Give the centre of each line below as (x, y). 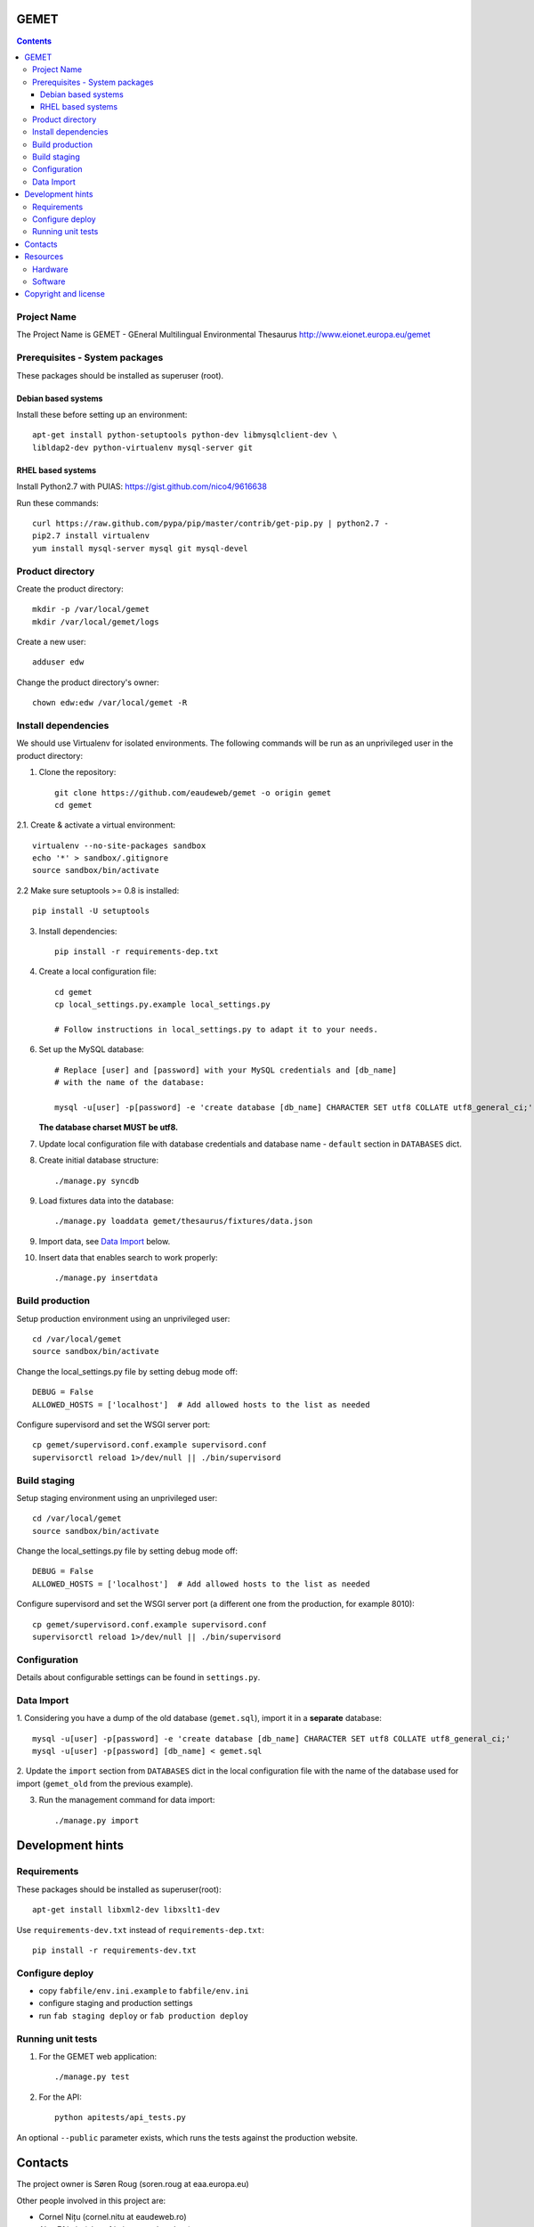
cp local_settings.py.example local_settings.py (162, 1005)
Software (49, 281)
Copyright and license (65, 294)
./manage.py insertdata (106, 1278)
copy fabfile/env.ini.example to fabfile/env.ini (144, 1991)
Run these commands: (58, 502)
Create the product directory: (70, 589)
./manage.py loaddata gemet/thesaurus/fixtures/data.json (184, 1221)
